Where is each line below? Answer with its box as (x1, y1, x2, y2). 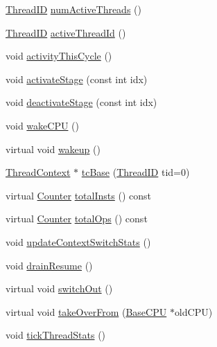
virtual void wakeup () (6, 141, 101, 156)
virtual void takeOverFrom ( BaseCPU (6, 304, 167, 319)
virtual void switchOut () (6, 281, 113, 296)
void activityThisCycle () (6, 48, 112, 63)
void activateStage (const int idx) (6, 71, 148, 86)
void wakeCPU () (6, 118, 79, 132)
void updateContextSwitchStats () (6, 234, 151, 249)
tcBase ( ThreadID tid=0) (81, 165, 190, 179)
